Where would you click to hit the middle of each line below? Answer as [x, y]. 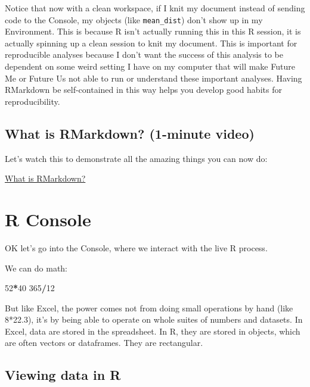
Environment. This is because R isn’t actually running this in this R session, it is [153, 31]
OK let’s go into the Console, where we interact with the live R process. [136, 247]
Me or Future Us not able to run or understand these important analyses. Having [154, 78]
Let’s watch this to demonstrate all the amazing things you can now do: [136, 158]
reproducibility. [32, 101]
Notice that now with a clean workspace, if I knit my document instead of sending [155, 8]
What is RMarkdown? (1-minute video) [130, 133]
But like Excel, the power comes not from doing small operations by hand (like [149, 308]
